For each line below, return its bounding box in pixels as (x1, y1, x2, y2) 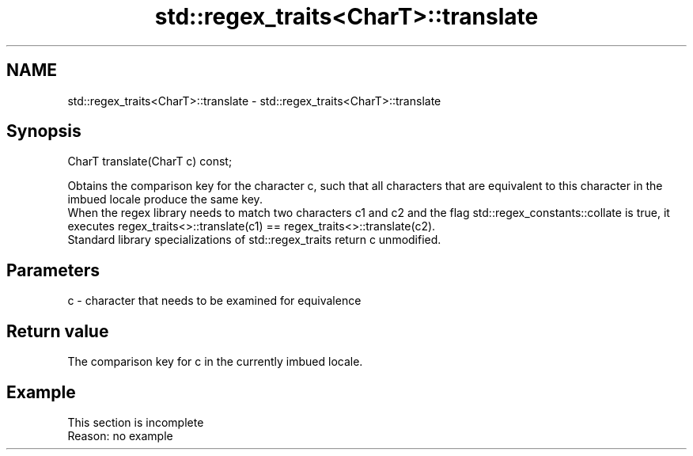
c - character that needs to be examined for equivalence (67, 294, 362, 308)
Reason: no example (67, 428, 173, 443)
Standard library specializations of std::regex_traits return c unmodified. (67, 233, 441, 247)
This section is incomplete (67, 415, 204, 429)
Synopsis (6, 121, 81, 142)
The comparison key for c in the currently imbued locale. (67, 355, 363, 369)
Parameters (6, 260, 100, 280)
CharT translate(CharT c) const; (67, 154, 233, 169)
